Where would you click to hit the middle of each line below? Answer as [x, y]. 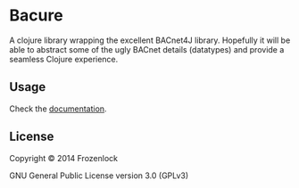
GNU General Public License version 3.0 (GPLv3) [99, 176]
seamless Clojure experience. [64, 59]
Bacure [37, 16]
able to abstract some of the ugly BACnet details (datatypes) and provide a [147, 49]
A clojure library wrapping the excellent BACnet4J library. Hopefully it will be [150, 40]
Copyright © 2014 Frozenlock [64, 158]
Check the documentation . [58, 109]
